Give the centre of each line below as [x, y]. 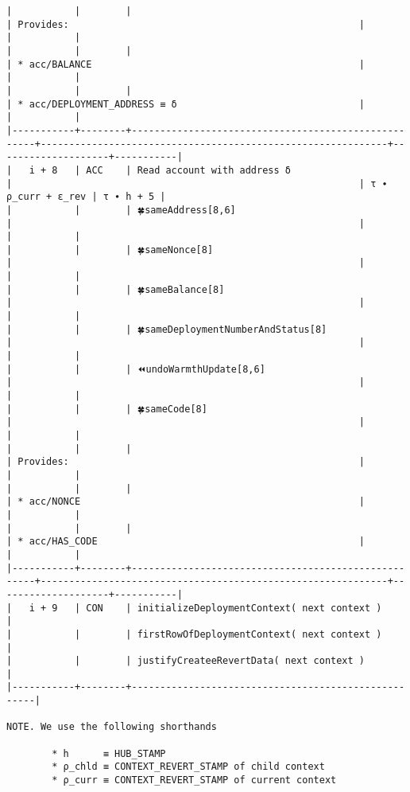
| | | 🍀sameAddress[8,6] [121, 210]
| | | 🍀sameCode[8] [107, 409]
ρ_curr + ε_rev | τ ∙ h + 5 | [86, 197]
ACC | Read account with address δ [188, 170]
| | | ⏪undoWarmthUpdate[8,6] [136, 369]
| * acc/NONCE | [186, 502]
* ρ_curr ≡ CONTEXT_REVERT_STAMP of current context [194, 780]
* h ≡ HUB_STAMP [109, 753]
